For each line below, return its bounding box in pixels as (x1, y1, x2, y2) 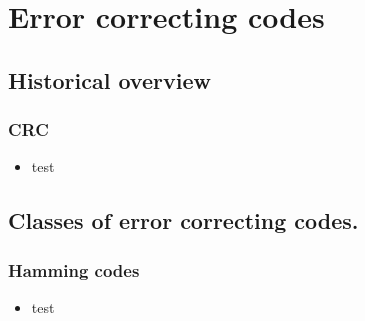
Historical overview (8, 64, 211, 95)
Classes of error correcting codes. (8, 205, 359, 236)
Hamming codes (8, 257, 140, 282)
